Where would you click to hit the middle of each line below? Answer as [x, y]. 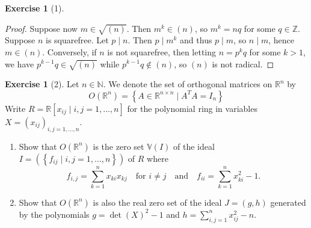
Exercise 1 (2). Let [42, 84]
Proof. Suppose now [41, 28]
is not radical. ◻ [243, 63]
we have [20, 63]
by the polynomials [54, 214]
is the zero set [119, 146]
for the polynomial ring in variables [192, 108]
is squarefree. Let [77, 40]
